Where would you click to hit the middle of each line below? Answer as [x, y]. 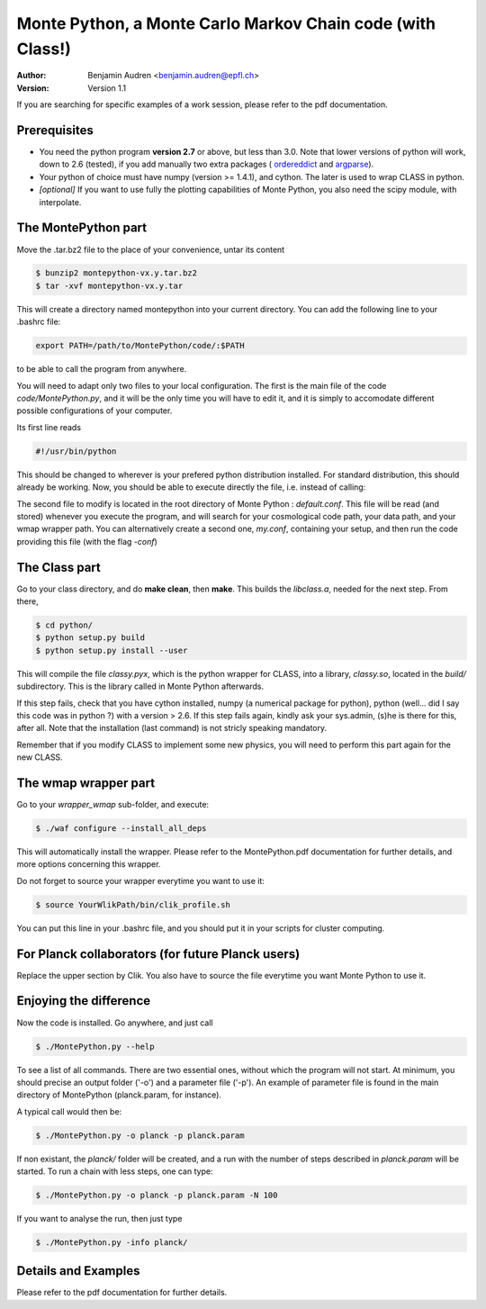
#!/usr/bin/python [76, 451]
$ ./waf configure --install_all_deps [121, 828]
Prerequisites [55, 130]
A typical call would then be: [69, 1111]
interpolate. [60, 202]
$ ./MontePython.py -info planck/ [112, 1242]
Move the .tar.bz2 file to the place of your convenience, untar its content [151, 249]
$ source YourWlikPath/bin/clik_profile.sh [133, 904]
